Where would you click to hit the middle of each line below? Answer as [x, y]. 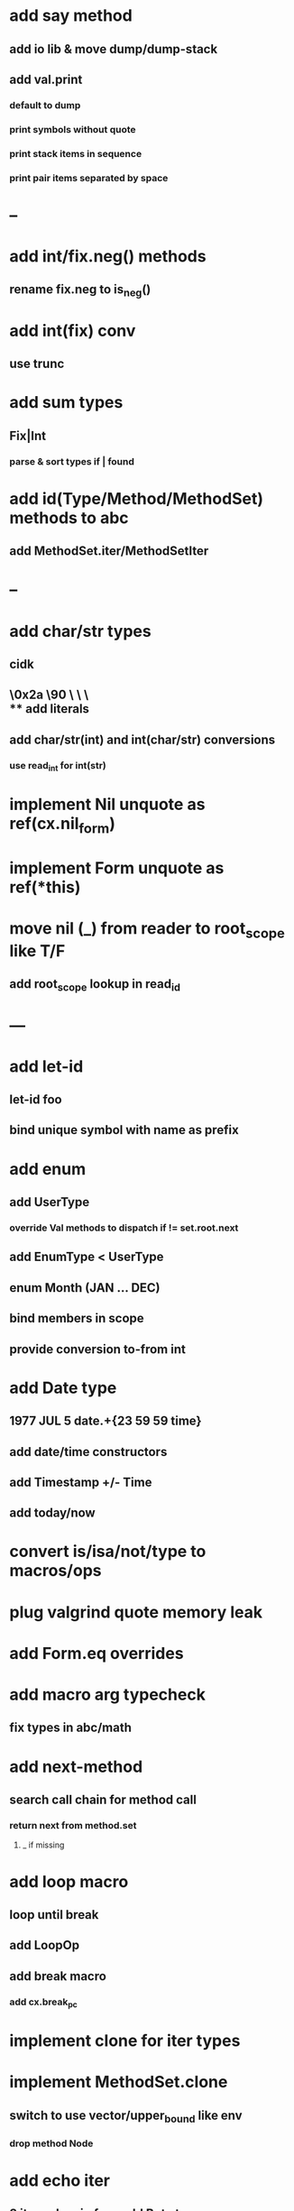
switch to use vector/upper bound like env [126, 2116]
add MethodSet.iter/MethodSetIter [109, 551]
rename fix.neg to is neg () [80, 290]
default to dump [45, 105]
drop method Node [51, 2143]
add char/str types [80, 631]
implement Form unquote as [117, 868]
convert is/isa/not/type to [108, 1552]
